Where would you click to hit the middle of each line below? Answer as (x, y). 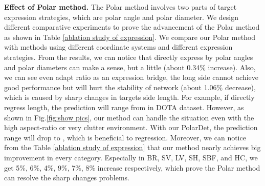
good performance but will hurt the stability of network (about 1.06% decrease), (130, 87)
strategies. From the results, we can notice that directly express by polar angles (129, 57)
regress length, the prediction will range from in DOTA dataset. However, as (124, 107)
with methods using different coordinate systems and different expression (118, 47)
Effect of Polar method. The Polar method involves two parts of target (120, 7)
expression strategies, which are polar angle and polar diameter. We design (121, 17)
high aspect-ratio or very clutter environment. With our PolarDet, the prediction (131, 127)
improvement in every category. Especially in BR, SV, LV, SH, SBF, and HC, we (131, 157)
